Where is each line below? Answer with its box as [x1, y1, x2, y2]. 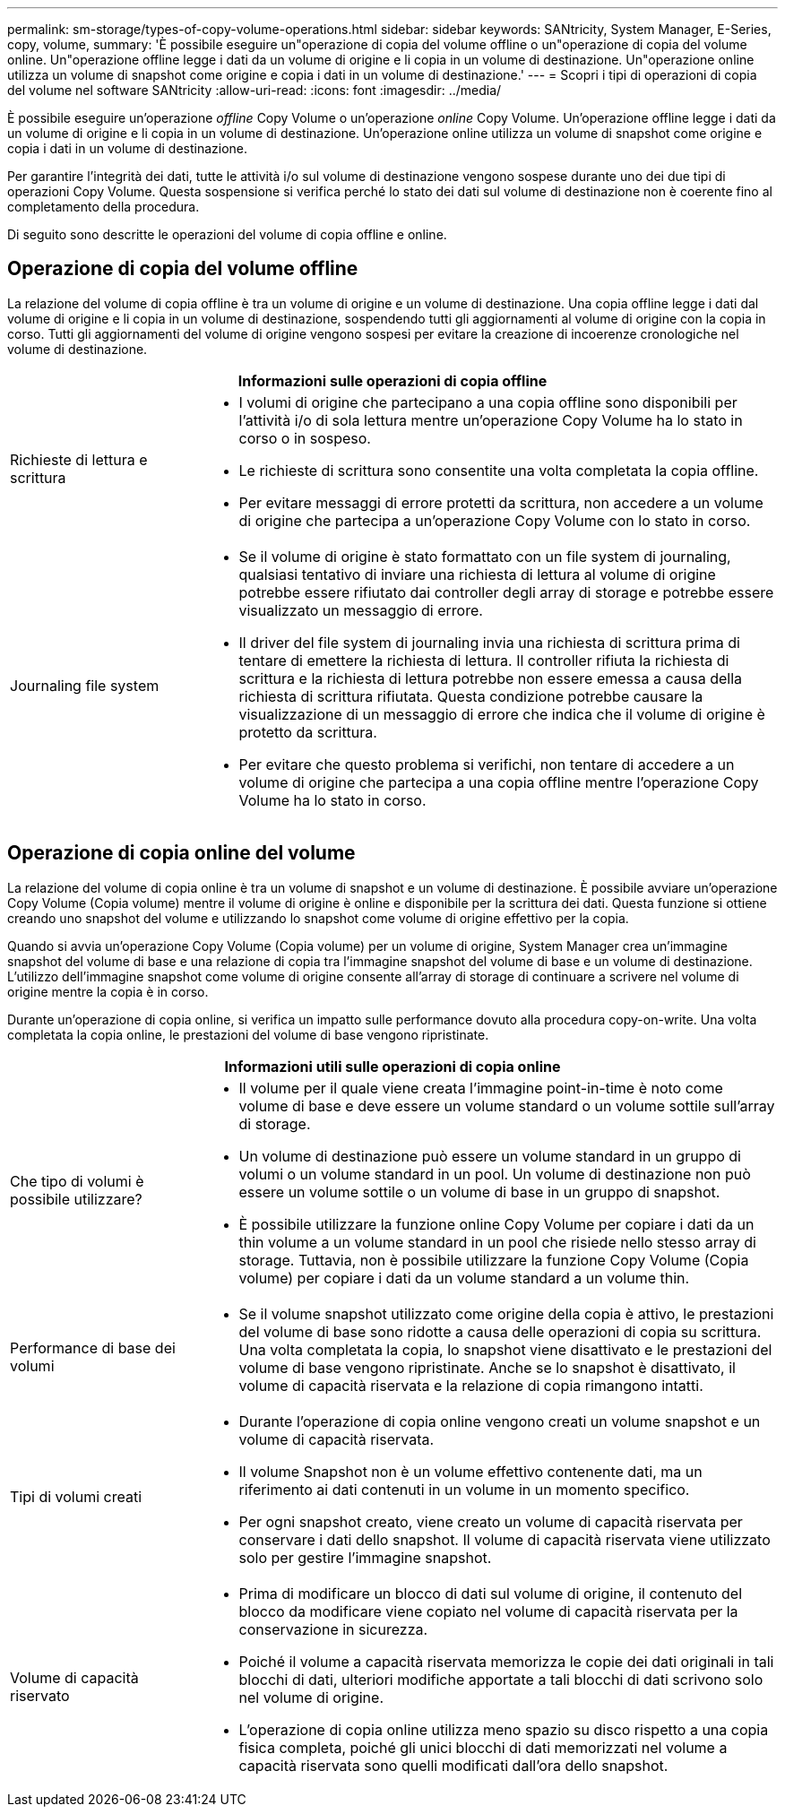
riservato [10, 1686, 70, 1705]
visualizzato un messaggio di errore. [238, 600, 483, 619]
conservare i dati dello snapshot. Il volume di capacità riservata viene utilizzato [238, 1530, 771, 1549]
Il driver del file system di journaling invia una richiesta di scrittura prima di [238, 633, 740, 652]
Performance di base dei [10, 1338, 176, 1357]
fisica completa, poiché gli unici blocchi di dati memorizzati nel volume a [238, 1738, 728, 1757]
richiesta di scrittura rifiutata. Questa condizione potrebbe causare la [238, 687, 703, 705]
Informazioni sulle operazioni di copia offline [237, 371, 548, 390]
